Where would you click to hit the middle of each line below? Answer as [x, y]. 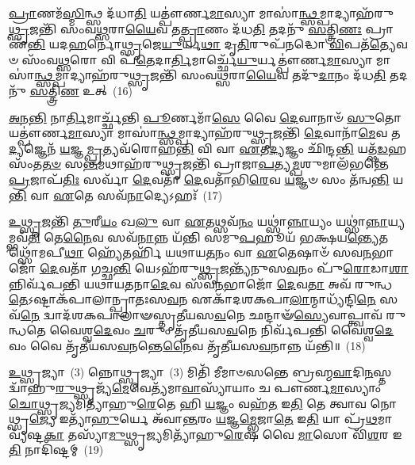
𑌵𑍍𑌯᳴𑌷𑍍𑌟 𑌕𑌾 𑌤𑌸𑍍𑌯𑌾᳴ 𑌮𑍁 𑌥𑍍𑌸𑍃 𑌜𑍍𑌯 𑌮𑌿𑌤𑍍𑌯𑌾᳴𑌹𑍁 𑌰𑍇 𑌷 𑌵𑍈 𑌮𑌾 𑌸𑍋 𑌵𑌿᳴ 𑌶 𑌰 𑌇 [206, 434]
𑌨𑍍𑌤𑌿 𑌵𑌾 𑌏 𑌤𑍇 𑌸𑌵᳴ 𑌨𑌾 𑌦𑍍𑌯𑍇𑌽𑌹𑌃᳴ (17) [116, 194]
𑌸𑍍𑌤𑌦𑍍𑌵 [382, 372]
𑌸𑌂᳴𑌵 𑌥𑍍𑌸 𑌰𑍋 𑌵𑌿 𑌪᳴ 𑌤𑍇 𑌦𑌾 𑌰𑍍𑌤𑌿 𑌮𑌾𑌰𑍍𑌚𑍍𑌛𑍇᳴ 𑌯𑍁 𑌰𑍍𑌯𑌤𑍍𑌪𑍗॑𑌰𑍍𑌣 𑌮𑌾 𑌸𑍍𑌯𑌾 [197, 59]
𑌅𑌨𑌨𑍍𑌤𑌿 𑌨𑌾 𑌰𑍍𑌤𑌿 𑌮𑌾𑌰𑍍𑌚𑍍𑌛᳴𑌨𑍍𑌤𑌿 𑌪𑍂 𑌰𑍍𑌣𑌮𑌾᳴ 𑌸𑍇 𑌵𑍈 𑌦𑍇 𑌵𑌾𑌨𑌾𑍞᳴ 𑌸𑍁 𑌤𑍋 [206, 117]
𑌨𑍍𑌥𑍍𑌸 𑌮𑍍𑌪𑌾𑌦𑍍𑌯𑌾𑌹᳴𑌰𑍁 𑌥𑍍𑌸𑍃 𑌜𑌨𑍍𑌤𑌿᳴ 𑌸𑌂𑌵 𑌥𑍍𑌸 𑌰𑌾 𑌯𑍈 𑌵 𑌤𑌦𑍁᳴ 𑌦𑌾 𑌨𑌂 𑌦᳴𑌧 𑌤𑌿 [210, 75]
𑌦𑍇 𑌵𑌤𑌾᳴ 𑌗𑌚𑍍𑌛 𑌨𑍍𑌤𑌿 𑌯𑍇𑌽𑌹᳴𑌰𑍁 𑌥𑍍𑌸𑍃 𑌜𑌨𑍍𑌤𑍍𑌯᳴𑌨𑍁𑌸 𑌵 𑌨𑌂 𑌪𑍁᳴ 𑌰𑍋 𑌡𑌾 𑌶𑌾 [224, 267]
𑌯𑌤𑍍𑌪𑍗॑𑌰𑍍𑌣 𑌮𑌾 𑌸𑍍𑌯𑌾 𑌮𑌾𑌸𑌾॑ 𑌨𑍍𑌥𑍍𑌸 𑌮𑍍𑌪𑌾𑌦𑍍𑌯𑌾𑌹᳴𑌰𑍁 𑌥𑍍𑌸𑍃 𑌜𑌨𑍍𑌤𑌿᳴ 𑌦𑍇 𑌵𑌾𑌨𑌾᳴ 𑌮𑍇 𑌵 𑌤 [205, 133]
